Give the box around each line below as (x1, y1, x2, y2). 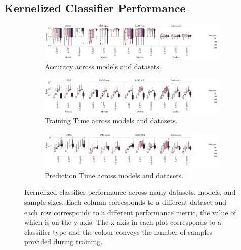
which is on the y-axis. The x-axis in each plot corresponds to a (24, 217, 221, 227)
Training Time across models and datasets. (45, 115, 178, 126)
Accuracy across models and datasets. (45, 61, 162, 72)
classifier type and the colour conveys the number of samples (24, 226, 213, 237)
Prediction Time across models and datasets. (45, 170, 184, 180)
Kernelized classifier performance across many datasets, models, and (24, 187, 236, 197)
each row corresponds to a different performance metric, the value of (24, 206, 236, 217)
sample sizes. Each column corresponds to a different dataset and (24, 197, 226, 207)
